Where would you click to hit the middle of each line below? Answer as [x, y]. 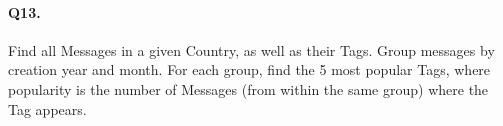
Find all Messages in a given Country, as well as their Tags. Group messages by [251, 49]
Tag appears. [47, 108]
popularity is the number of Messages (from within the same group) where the [248, 88]
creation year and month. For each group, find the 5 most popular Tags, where [249, 69]
